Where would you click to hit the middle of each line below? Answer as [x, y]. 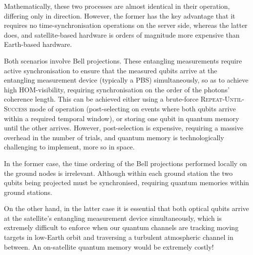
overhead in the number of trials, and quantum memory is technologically [114, 137]
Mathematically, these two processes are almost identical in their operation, [117, 6]
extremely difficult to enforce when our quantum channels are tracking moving [121, 227]
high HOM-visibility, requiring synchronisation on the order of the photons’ [117, 89]
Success [16, 108]
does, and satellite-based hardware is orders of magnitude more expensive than [122, 34]
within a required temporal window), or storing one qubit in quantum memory [122, 118]
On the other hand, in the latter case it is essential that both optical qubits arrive [126, 208]
